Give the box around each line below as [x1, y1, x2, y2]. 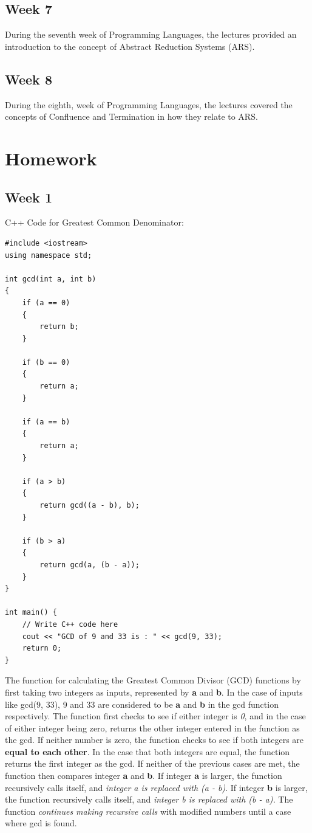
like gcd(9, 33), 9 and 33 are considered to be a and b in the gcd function [5, 697, 279, 710]
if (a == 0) [22, 298, 70, 307]
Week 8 [5, 69, 52, 88]
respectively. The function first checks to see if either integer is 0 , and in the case [5, 710, 306, 722]
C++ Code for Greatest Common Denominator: [5, 216, 184, 229]
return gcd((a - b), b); [39, 501, 140, 510]
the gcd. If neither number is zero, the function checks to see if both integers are [5, 733, 304, 746]
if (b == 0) [22, 358, 70, 367]
